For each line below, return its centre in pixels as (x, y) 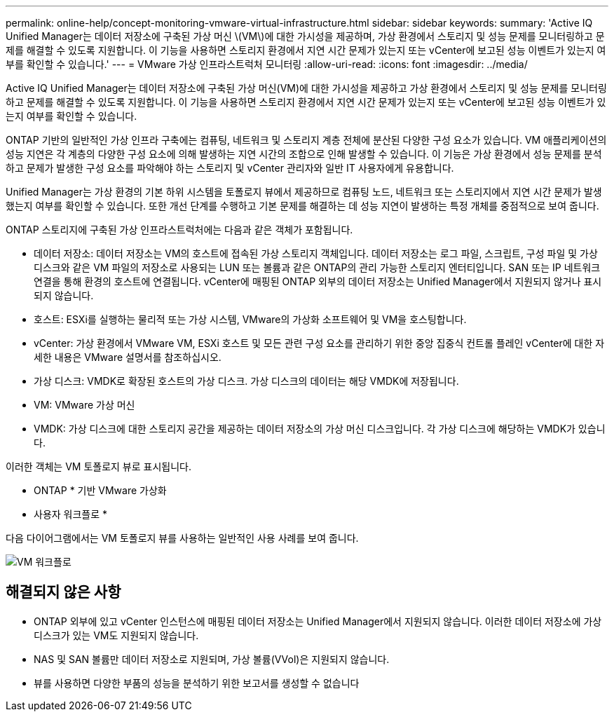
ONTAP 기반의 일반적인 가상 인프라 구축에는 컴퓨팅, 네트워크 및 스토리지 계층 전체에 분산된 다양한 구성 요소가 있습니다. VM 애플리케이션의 (306, 140)
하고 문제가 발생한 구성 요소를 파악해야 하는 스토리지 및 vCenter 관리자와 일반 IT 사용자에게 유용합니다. (230, 168)
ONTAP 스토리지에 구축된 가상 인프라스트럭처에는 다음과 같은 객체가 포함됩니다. (179, 230)
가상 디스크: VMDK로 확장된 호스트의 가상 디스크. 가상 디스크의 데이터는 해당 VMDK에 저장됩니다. (246, 381)
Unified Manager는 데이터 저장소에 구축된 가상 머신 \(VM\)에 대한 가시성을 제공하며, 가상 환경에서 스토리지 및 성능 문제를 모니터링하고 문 (305, 36)
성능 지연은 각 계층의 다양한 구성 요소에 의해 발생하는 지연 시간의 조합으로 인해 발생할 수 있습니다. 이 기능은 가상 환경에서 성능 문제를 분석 (304, 154)
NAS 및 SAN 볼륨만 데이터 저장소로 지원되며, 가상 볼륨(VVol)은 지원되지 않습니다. (212, 659)
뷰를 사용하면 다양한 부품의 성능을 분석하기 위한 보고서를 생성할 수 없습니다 (197, 683)
